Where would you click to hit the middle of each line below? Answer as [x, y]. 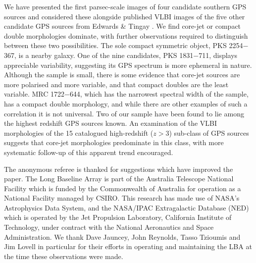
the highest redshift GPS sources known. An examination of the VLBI [111, 123]
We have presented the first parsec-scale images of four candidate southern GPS [125, 6]
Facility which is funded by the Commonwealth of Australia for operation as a [123, 188]
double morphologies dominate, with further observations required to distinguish [126, 35]
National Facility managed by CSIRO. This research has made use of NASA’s [122, 198]
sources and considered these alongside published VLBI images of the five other [125, 16]
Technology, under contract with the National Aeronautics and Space [109, 227]
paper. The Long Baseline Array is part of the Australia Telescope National [119, 179]
